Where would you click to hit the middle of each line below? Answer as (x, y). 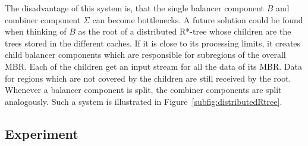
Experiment (42, 133)
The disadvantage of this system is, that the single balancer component (135, 8)
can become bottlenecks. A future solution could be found (198, 19)
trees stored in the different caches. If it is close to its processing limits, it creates (153, 43)
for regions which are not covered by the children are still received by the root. (148, 78)
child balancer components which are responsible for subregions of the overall (145, 55)
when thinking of (36, 31)
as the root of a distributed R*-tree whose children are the (185, 31)
